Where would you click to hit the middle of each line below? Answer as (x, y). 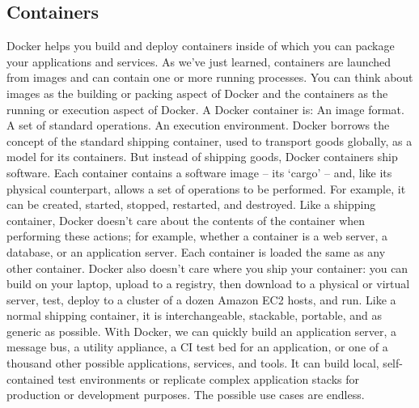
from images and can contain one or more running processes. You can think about (210, 77)
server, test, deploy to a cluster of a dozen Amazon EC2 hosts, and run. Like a (201, 299)
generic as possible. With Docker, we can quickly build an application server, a (202, 331)
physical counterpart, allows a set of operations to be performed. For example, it (206, 188)
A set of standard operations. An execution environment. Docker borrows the (198, 125)
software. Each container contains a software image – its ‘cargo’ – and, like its (199, 172)
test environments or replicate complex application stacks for (209, 378)
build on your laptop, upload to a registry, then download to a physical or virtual (208, 284)
